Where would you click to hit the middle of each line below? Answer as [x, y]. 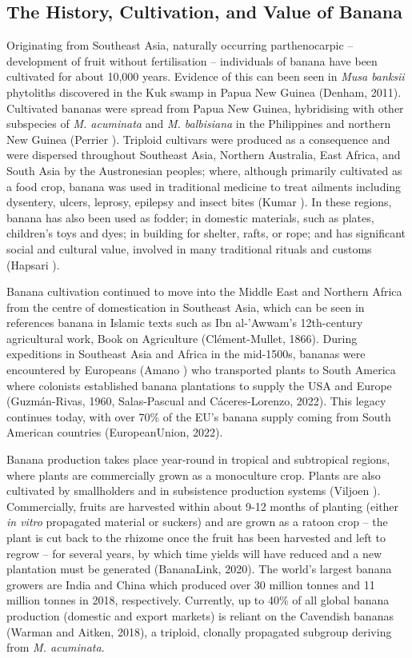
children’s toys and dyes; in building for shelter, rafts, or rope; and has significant [206, 233]
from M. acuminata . [56, 647]
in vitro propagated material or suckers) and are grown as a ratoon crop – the [197, 522]
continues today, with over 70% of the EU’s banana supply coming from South [199, 416]
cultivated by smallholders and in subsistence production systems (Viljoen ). [194, 491]
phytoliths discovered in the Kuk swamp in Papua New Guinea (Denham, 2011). [204, 92]
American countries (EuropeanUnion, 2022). [115, 432]
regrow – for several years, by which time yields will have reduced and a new [194, 553]
